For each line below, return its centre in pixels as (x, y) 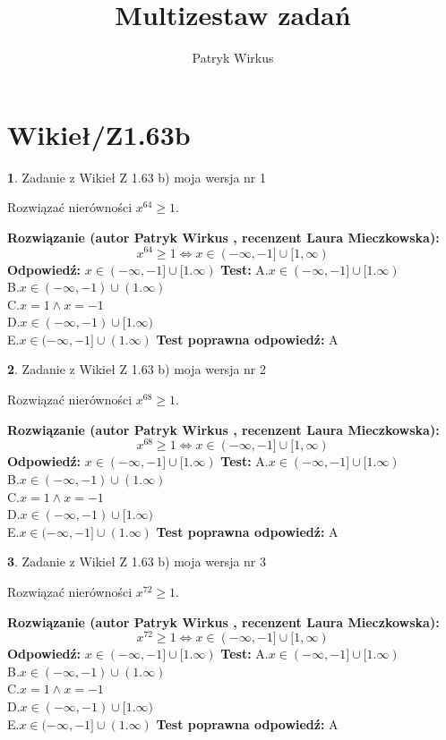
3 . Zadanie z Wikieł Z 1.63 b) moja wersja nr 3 (137, 561)
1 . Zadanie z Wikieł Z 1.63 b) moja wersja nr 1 (137, 177)
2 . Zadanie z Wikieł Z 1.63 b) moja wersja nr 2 (137, 369)
